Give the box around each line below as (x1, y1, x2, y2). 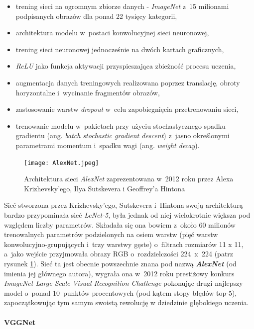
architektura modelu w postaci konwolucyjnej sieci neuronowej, (15, 27, 209, 38)
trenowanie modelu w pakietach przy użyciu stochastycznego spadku (15, 120, 226, 131)
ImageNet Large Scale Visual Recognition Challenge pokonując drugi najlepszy (4, 278, 243, 288)
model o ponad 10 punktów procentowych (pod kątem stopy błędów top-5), (4, 287, 237, 298)
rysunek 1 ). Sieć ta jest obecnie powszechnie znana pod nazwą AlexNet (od (4, 258, 237, 268)
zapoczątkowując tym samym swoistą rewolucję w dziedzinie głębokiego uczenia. (4, 297, 249, 308)
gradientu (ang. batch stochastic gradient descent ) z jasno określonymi (15, 130, 230, 141)
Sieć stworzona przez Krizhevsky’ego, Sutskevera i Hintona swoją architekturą (4, 200, 243, 210)
